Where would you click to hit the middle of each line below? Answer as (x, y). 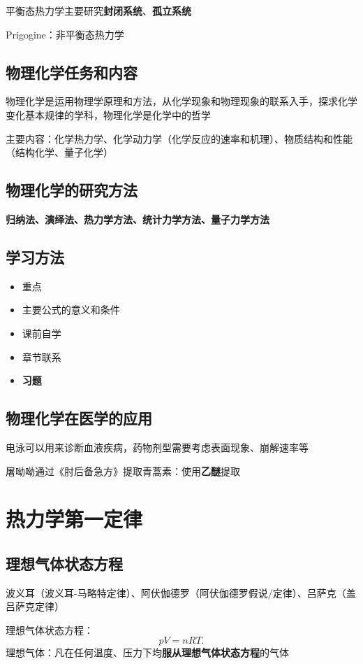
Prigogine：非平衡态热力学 (65, 34)
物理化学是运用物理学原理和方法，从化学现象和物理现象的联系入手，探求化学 (181, 101)
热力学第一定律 (74, 519)
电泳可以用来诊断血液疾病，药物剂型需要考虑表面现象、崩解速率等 (157, 447)
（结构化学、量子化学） (59, 152)
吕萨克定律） (35, 606)
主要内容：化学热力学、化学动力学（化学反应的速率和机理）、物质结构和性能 (179, 138)
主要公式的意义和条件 (71, 310)
